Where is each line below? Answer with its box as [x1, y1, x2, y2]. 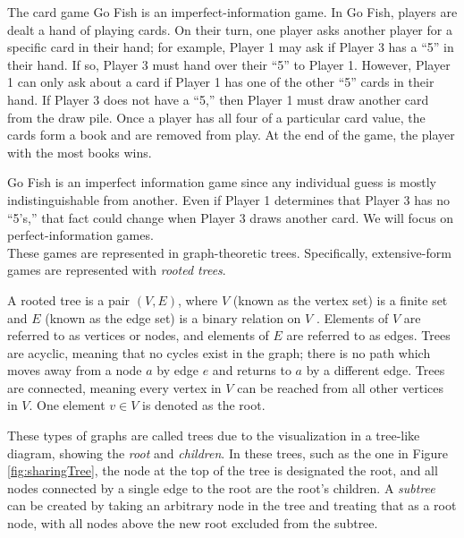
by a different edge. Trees [306, 361, 445, 380]
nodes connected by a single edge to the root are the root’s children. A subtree [7, 478, 435, 497]
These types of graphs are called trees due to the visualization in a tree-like [7, 426, 420, 445]
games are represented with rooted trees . [7, 260, 226, 279]
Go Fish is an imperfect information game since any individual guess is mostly [7, 173, 437, 192]
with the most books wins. [7, 142, 152, 161]
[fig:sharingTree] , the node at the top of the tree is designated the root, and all [7, 461, 438, 480]
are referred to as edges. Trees [286, 326, 451, 345]
